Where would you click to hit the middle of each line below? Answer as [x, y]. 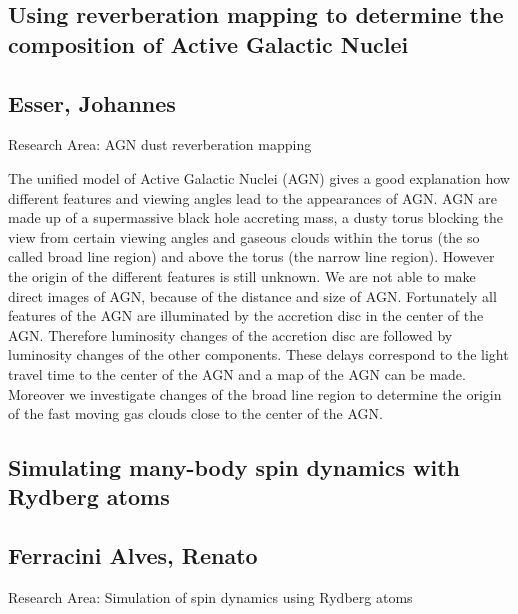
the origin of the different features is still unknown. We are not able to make [242, 275]
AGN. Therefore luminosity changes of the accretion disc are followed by [230, 334]
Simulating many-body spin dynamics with [234, 467]
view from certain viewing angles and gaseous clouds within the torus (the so [244, 236]
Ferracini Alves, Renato [133, 555]
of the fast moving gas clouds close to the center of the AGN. [195, 413]
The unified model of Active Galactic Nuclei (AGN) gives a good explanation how [259, 177]
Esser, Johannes [92, 102]
